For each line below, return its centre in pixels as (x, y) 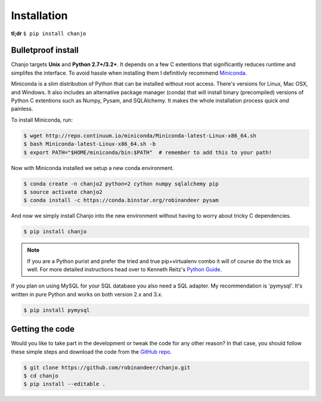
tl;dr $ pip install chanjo (49, 33)
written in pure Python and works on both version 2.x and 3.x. (87, 294)
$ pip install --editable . (64, 384)
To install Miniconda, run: (42, 120)
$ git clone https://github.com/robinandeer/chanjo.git (107, 367)
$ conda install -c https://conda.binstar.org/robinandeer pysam (121, 200)
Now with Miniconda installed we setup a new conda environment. (92, 168)
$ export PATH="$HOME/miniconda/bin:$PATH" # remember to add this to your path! (148, 152)
